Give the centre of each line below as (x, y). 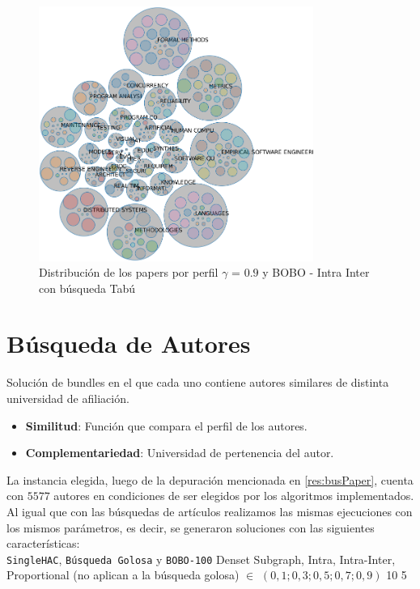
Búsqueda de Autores (129, 343)
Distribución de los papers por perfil (129, 272)
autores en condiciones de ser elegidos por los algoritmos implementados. (234, 496)
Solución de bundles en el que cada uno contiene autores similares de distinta (198, 382)
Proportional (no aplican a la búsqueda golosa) (123, 575)
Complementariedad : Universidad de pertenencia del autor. (180, 453)
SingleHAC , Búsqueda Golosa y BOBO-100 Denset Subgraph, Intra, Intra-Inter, (201, 559)
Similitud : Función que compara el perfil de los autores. (166, 425)
